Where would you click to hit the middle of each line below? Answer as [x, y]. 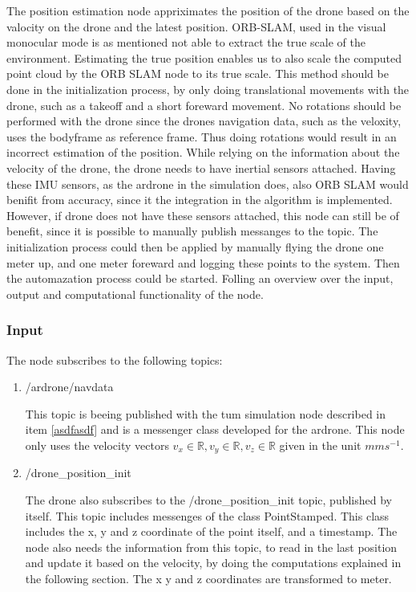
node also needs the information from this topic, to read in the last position [211, 547]
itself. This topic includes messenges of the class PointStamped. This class [207, 515]
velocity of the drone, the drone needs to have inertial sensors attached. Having [201, 167]
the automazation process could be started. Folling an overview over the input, [200, 278]
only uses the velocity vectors [97, 445]
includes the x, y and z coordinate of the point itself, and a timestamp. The [211, 531]
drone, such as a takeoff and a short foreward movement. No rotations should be [204, 105]
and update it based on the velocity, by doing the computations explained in [213, 563]
